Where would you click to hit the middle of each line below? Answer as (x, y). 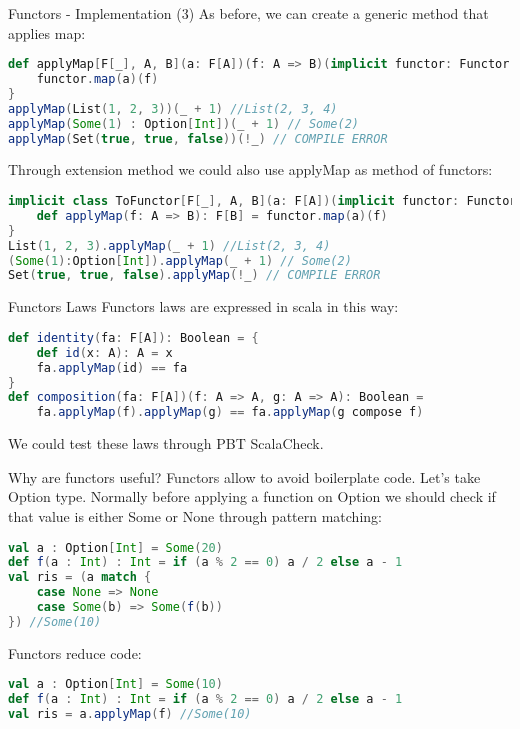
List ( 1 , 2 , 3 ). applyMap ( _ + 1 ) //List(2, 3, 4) (169, 245)
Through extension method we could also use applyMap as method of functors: (250, 169)
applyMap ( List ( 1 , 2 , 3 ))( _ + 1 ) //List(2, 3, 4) (173, 108)
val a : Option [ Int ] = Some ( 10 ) (115, 684)
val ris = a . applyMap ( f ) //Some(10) (130, 714)
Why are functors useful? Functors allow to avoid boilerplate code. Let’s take (244, 476)
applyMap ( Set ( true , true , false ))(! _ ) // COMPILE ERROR (198, 138)
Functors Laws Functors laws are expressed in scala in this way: (203, 306)
